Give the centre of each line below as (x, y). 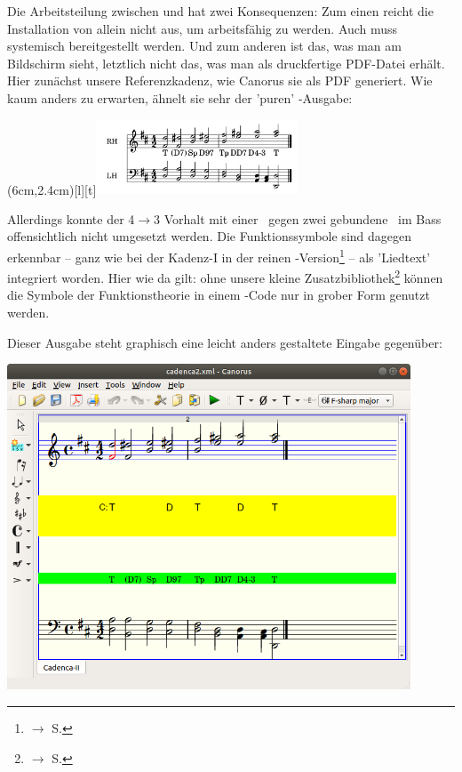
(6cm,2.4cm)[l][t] (52, 189)
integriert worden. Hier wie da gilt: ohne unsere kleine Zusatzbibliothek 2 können (225, 276)
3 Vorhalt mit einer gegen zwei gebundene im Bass (298, 218)
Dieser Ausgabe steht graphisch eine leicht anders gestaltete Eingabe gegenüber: (225, 342)
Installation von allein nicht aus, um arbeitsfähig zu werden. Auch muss (203, 28)
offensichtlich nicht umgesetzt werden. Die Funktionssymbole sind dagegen (210, 236)
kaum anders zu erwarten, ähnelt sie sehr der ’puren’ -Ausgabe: (180, 97)
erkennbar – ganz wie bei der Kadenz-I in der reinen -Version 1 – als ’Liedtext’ (219, 255)
